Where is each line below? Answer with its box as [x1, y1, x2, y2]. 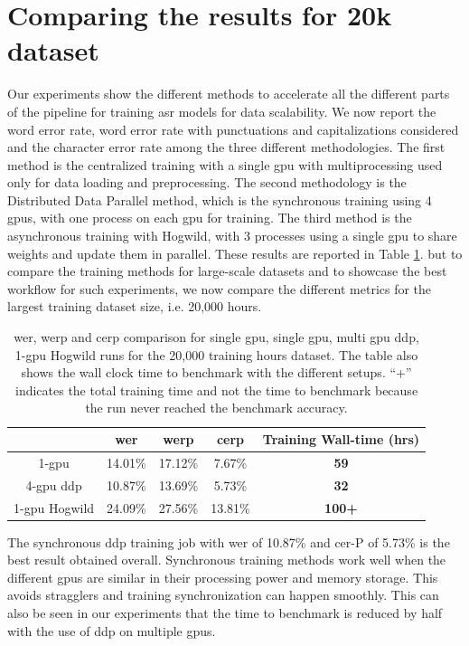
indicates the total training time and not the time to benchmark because [14, 380, 418, 399]
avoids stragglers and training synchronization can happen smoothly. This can [7, 585, 439, 604]
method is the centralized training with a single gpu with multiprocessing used [7, 155, 443, 174]
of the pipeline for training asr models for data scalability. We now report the [7, 101, 436, 120]
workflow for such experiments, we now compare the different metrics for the [7, 279, 432, 298]
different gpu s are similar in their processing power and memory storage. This [7, 567, 438, 586]
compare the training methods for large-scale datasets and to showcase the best [7, 261, 447, 280]
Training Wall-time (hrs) [262, 430, 420, 448]
